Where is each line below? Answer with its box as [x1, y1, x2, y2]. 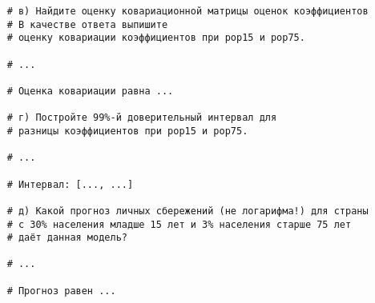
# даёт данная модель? [6, 232, 127, 244]
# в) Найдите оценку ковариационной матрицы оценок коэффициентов [6, 6, 369, 17]
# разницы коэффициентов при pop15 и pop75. [6, 125, 248, 137]
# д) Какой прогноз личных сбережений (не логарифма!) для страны [6, 205, 369, 217]
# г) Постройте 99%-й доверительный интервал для [6, 112, 277, 124]
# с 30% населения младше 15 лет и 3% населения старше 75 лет [6, 218, 352, 230]
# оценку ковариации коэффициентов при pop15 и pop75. [6, 32, 305, 44]
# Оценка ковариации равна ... [6, 85, 174, 97]
